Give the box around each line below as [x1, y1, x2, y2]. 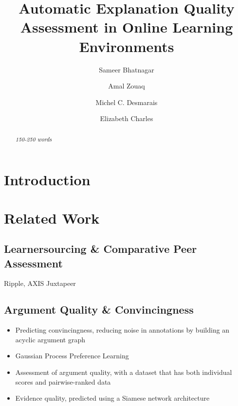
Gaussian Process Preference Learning [15, 351, 129, 361]
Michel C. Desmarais [95, 97, 158, 107]
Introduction [4, 170, 91, 190]
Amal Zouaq [108, 81, 145, 91]
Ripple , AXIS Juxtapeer [4, 278, 76, 288]
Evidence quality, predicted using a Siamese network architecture [15, 393, 210, 403]
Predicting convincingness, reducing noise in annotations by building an [15, 325, 230, 335]
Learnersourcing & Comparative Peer [4, 241, 197, 256]
